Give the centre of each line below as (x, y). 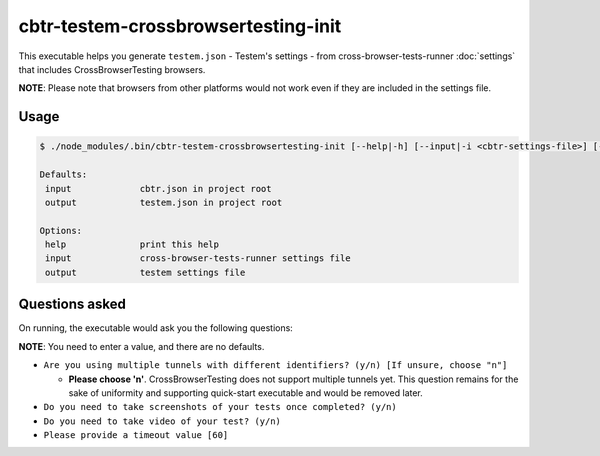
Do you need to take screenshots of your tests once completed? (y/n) (220, 407)
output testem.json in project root (164, 202)
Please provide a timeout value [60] (136, 435)
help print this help (132, 244)
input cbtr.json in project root (158, 188)
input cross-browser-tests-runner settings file (198, 258)
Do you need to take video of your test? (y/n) (162, 421)
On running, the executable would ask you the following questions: (156, 328)
